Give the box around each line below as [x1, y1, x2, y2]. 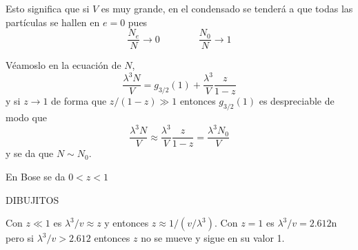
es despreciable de [259, 94, 335, 108]
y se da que [6, 146, 54, 160]
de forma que [51, 94, 107, 108]
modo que [6, 110, 47, 125]
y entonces [104, 216, 149, 230]
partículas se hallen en [6, 14, 100, 29]
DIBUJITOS [6, 192, 59, 207]
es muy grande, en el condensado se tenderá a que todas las [101, 1, 353, 15]
